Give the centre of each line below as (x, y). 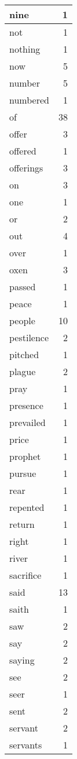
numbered (29, 100)
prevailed (27, 422)
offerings (26, 168)
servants (26, 745)
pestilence (29, 337)
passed (23, 286)
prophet (25, 456)
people (22, 320)
